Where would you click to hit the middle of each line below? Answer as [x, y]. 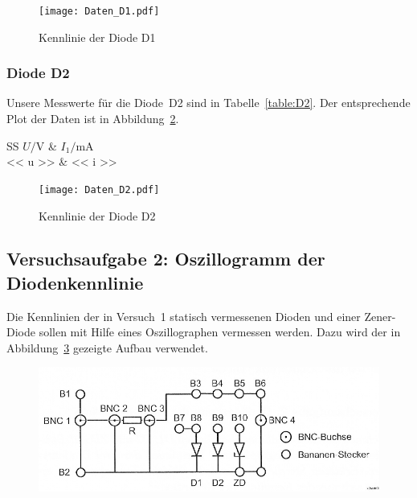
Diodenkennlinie [75, 282]
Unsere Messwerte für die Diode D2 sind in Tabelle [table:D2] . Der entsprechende [208, 103]
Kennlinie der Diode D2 [97, 215]
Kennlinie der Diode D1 [97, 37]
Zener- [380, 316]
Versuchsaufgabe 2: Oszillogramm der [166, 259]
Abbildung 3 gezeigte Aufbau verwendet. [107, 347]
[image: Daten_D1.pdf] [99, 11]
